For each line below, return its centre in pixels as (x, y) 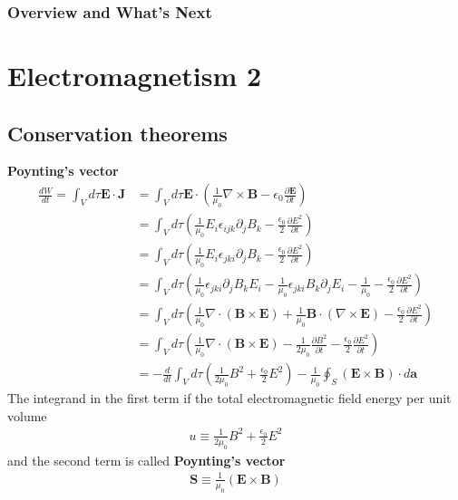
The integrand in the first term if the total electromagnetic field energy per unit (229, 398)
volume (27, 415)
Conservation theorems (117, 133)
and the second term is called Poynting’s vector (146, 460)
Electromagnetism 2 (135, 76)
